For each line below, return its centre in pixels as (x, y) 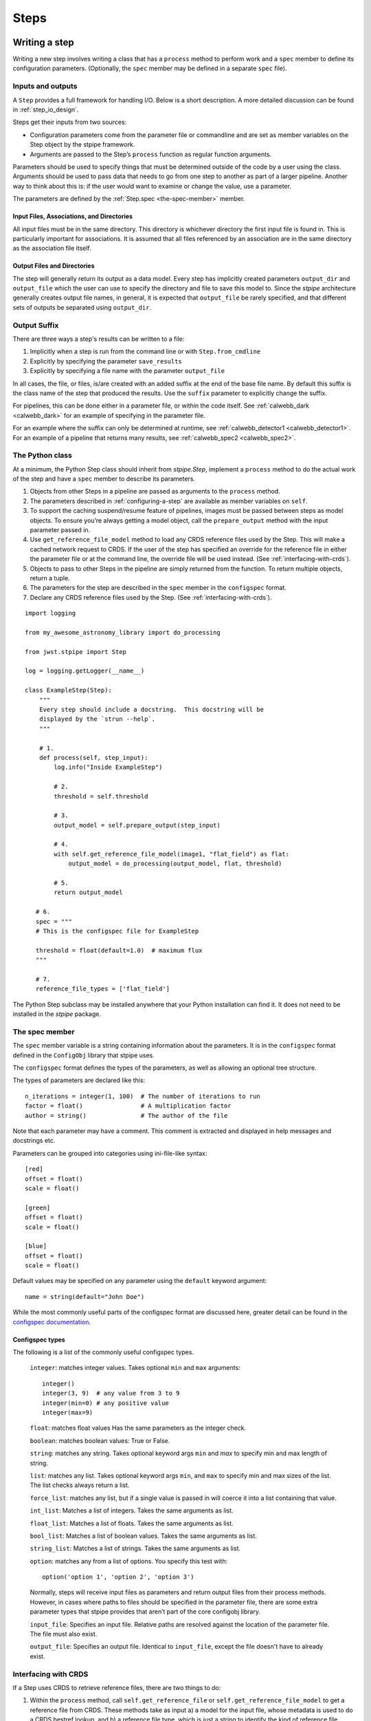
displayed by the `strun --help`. (97, 719)
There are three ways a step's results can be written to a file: (99, 339)
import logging (50, 613)
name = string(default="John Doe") (85, 1297)
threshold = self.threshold (101, 796)
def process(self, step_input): (93, 758)
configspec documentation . (52, 1322)
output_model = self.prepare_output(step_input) (137, 825)
